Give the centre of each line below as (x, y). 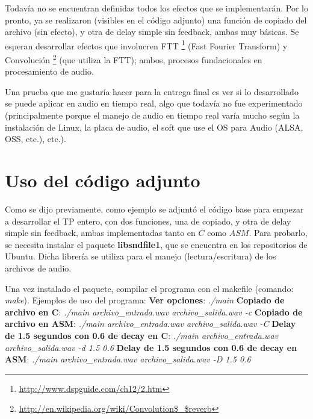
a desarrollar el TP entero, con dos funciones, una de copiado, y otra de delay (148, 221)
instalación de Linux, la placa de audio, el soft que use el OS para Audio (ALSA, (154, 127)
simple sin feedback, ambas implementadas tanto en (100, 233)
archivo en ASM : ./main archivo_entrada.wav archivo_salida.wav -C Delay (150, 324)
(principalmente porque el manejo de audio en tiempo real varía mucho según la (152, 115)
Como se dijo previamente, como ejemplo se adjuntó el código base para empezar (154, 209)
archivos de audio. (38, 268)
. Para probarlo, (278, 233)
